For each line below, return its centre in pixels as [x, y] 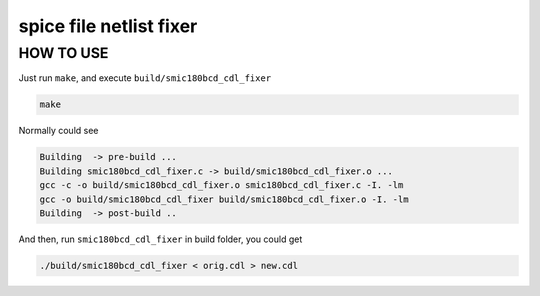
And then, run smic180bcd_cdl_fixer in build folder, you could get [160, 239]
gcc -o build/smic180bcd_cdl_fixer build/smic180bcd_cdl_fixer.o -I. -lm [224, 199]
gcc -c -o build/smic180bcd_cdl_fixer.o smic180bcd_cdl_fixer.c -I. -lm [221, 185]
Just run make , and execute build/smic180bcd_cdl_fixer [145, 78]
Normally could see [58, 131]
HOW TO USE [63, 53]
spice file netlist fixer [108, 26]
